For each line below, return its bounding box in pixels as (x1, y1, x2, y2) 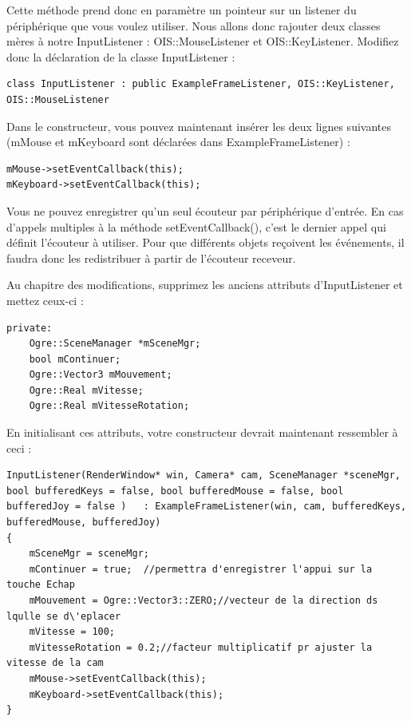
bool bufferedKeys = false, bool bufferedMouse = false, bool (6, 485, 344, 497)
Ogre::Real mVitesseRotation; (29, 400, 190, 412)
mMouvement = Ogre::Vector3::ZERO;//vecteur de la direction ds (29, 595, 378, 606)
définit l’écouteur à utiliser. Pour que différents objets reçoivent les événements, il (6, 234, 405, 251)
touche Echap (6, 579, 75, 591)
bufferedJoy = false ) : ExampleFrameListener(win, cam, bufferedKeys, (6, 501, 407, 513)
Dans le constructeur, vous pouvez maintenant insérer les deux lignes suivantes (6, 117, 391, 134)
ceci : (6, 439, 32, 456)
